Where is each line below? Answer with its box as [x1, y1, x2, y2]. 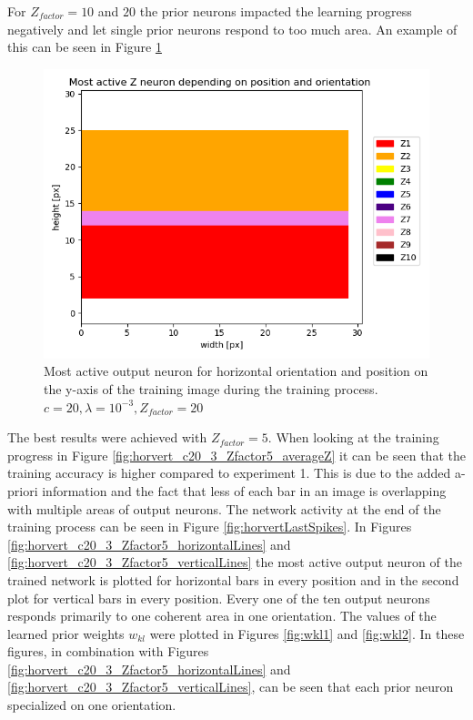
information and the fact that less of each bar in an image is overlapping [42, 481, 447, 500]
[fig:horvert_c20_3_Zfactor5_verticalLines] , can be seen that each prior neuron [7, 677, 454, 696]
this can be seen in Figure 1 [7, 37, 162, 56]
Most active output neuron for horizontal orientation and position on [44, 361, 428, 380]
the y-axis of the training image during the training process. [44, 379, 378, 398]
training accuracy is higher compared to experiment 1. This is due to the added [7, 463, 451, 482]
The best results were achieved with [7, 428, 207, 447]
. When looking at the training [267, 428, 439, 447]
